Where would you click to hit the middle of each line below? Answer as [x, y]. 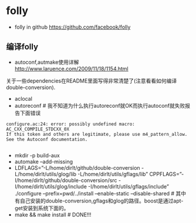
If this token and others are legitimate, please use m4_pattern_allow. [97, 134]
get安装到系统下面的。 [42, 208]
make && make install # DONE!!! [53, 214]
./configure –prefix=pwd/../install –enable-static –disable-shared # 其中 [100, 193]
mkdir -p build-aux [37, 155]
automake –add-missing [44, 162]
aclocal [23, 98]
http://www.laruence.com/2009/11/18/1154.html [72, 68]
